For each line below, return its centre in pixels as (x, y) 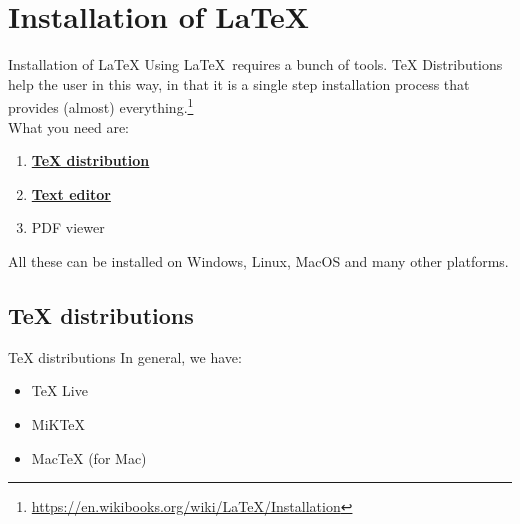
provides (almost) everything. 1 (101, 105)
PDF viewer (68, 227)
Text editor (71, 193)
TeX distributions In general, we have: (125, 356)
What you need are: (68, 126)
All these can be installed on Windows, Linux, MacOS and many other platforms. (258, 260)
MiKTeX (58, 423)
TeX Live (59, 390)
